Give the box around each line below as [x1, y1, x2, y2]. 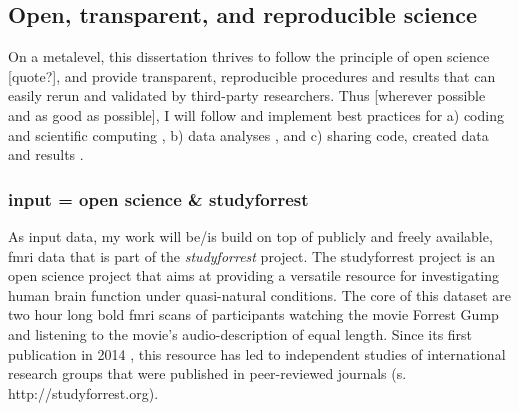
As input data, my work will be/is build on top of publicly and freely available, [8, 225, 493, 246]
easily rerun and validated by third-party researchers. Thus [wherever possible [8, 85, 486, 106]
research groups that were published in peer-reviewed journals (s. [8, 363, 407, 384]
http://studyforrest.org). [8, 382, 159, 403]
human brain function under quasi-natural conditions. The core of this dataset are [8, 284, 512, 305]
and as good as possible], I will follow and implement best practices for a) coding [8, 104, 504, 125]
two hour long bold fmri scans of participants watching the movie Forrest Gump [8, 304, 499, 325]
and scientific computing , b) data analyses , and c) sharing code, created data [8, 124, 489, 145]
